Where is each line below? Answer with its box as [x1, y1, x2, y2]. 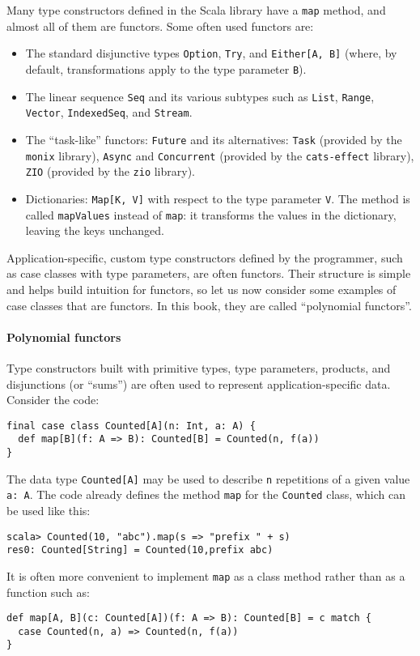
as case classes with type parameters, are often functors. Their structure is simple [6, 265, 411, 282]
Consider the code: [6, 391, 100, 408]
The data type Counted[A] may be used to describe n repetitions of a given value [6, 470, 410, 487]
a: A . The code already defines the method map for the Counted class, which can [6, 486, 405, 503]
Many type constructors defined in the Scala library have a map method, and [6, 2, 386, 18]
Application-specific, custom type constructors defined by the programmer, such [6, 249, 403, 266]
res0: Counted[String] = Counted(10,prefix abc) [6, 544, 274, 556]
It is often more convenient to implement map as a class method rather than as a [6, 567, 405, 584]
